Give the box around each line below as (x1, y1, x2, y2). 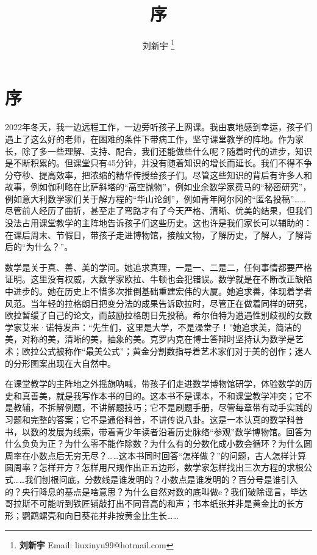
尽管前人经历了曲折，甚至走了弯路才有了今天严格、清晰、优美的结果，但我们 (5, 204, 312, 217)
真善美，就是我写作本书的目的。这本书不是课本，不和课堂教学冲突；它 (21, 389, 304, 402)
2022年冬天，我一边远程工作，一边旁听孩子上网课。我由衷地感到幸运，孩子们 (5, 120, 312, 133)
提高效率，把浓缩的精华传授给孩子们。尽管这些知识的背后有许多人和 (38, 168, 312, 181)
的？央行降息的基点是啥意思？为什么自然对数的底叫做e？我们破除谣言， (5, 485, 291, 498)
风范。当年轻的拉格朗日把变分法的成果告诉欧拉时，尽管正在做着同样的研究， (5, 296, 312, 309)
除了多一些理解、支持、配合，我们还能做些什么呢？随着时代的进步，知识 (21, 144, 312, 157)
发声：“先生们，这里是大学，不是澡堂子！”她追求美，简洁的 (62, 320, 302, 333)
